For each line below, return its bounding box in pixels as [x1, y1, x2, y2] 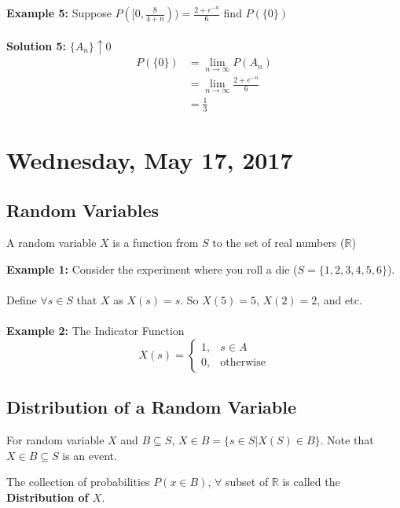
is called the [282, 473, 340, 490]
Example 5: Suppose [6, 5, 112, 20]
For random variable [6, 432, 105, 448]
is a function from [112, 234, 199, 251]
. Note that [320, 432, 374, 448]
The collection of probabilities [6, 473, 150, 490]
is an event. [62, 447, 117, 463]
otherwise [220, 357, 266, 369]
